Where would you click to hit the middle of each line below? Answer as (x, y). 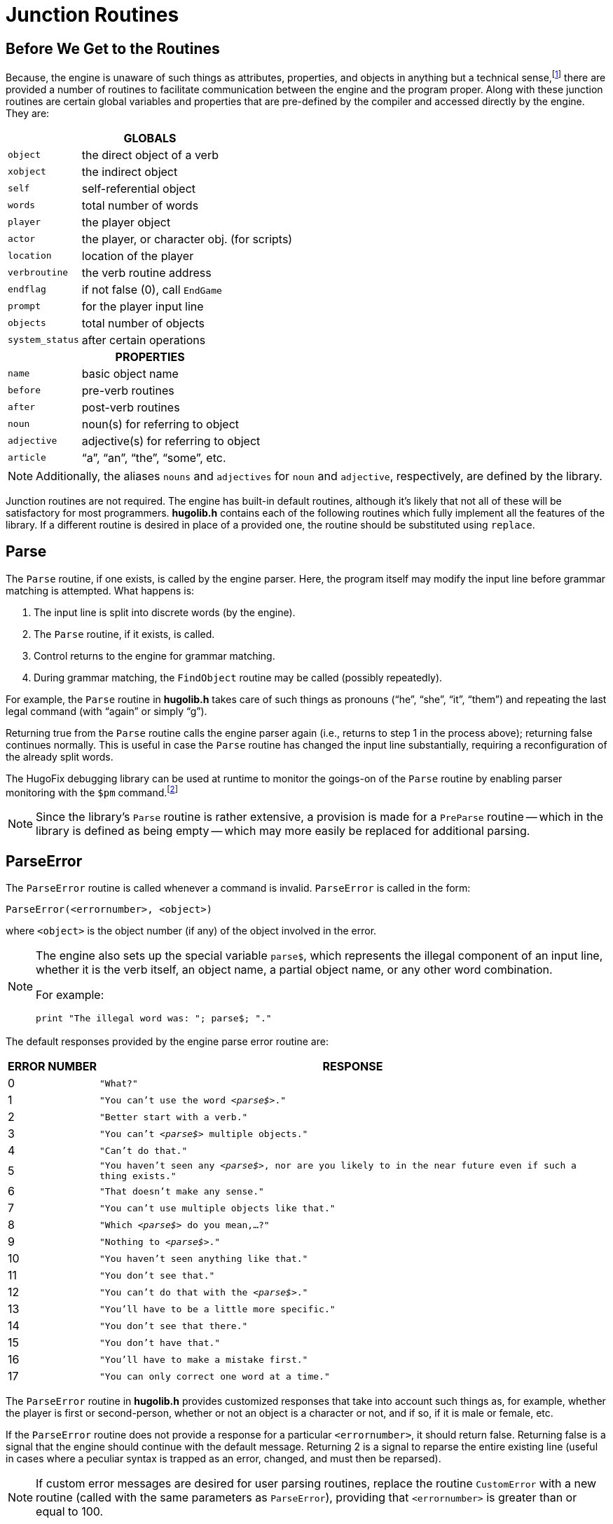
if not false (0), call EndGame (152, 289)
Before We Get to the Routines (113, 48)
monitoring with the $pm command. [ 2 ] (92, 791)
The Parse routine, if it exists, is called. (124, 634)
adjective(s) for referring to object (171, 441)
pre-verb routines (128, 390)
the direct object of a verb (150, 155)
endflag (27, 290)
